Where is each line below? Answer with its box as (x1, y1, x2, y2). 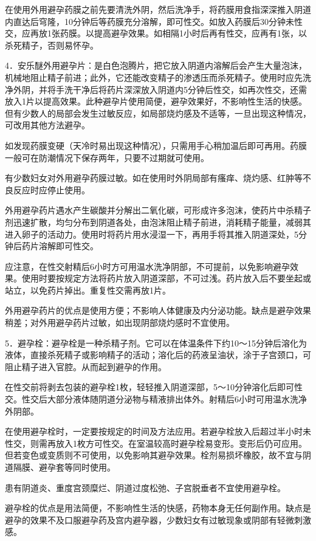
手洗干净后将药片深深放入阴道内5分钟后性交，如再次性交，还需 (55, 83, 307, 95)
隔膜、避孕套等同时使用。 (13, 461, 115, 473)
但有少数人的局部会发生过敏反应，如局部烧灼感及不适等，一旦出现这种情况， (5, 106, 311, 119)
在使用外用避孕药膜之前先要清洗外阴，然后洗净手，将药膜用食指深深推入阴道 (5, 3, 311, 15)
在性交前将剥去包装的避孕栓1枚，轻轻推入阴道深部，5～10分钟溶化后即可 (5, 381, 294, 393)
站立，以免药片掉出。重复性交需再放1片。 (5, 283, 171, 296)
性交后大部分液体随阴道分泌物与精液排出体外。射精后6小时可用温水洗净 (21, 393, 307, 405)
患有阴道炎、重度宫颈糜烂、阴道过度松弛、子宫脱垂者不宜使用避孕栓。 (5, 481, 286, 494)
